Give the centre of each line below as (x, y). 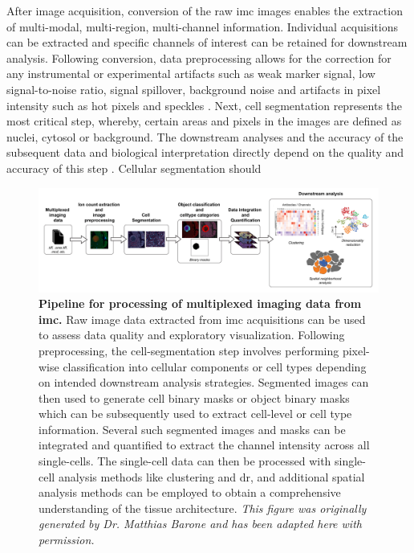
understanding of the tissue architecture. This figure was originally (203, 508)
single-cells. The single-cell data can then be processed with (185, 461)
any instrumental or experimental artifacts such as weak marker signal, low (191, 74)
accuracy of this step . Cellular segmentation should (134, 168)
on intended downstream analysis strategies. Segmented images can (204, 382)
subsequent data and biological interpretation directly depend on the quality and (205, 152)
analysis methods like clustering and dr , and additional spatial (211, 476)
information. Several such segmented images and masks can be (192, 429)
